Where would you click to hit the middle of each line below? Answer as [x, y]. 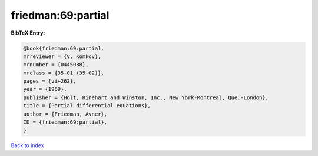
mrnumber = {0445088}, [56, 65]
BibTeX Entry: [28, 33]
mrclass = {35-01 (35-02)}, [64, 73]
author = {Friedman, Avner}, [65, 114]
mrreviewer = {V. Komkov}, [62, 56]
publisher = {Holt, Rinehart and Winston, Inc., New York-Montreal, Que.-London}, [146, 97]
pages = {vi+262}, [50, 81]
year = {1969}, [45, 89]
